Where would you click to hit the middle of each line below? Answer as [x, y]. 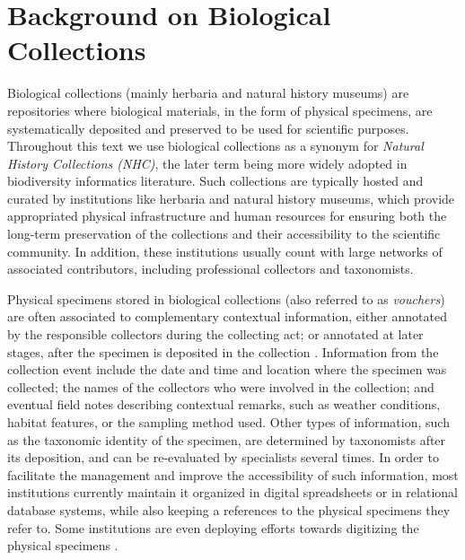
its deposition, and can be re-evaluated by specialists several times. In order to [223, 457]
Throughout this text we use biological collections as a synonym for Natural [215, 146]
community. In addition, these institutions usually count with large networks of [225, 251]
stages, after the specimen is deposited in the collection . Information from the [223, 351]
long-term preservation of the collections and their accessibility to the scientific [224, 234]
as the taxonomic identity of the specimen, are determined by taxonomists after [227, 439]
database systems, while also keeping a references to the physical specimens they [229, 509]
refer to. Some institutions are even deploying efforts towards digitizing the [213, 527]
